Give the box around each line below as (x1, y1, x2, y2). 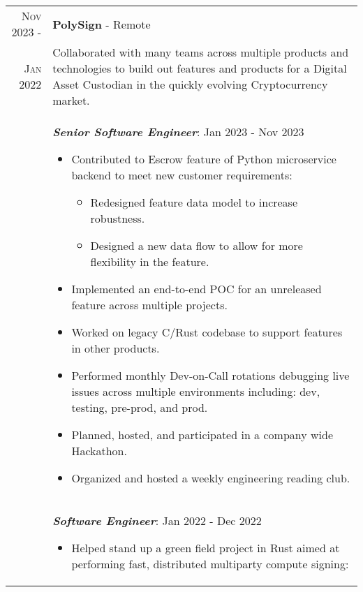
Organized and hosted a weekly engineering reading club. (71, 470, 350, 486)
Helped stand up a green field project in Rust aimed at (71, 540, 340, 556)
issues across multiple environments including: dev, (71, 383, 320, 399)
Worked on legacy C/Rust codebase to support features (71, 324, 343, 340)
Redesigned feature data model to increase (90, 194, 298, 210)
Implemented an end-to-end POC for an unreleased (71, 281, 322, 297)
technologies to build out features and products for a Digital (52, 60, 347, 76)
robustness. (90, 210, 145, 226)
